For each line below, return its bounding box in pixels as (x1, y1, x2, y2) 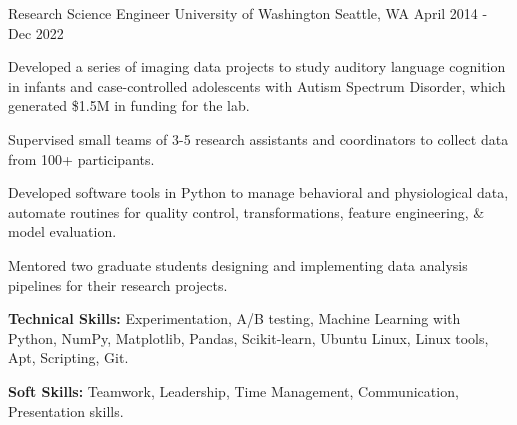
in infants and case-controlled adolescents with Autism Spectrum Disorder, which (8, 75, 506, 96)
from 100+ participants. (8, 148, 155, 169)
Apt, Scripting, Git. (8, 347, 129, 368)
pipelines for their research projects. (8, 274, 228, 295)
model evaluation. (8, 221, 117, 242)
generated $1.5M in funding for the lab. (8, 95, 250, 116)
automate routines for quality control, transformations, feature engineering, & (8, 201, 485, 222)
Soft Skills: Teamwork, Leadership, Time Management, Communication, (8, 380, 459, 401)
